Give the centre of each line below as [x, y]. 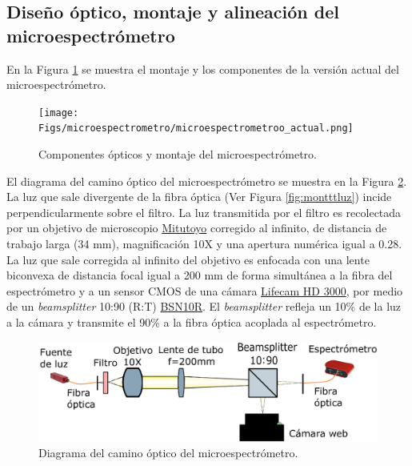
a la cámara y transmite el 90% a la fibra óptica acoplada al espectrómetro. [192, 322]
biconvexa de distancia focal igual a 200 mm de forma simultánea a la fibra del [200, 275]
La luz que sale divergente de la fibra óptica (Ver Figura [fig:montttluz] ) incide [199, 197]
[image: [59, 112]
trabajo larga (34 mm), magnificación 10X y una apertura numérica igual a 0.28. [204, 244]
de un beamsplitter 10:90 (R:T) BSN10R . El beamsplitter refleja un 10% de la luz [204, 306]
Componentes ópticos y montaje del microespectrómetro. [178, 154]
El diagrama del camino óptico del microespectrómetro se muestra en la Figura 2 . [207, 181]
